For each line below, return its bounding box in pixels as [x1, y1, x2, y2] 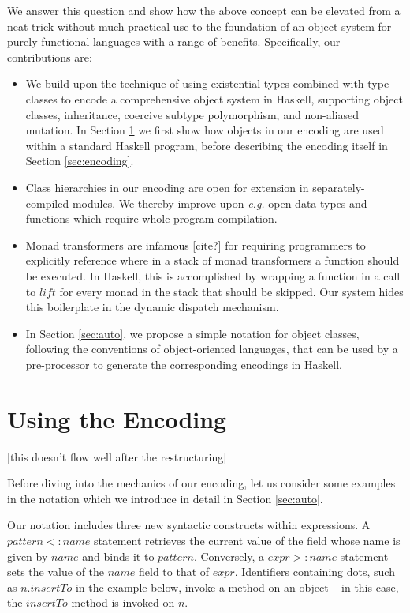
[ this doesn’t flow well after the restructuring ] [7, 448, 227, 464]
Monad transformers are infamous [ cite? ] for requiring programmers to [25, 236, 366, 253]
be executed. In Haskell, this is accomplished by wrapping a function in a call [25, 267, 401, 284]
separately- [312, 179, 365, 195]
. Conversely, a [193, 547, 265, 564]
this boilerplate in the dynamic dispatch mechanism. [25, 299, 279, 315]
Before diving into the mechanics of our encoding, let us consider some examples [7, 475, 396, 491]
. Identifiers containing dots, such [234, 563, 395, 580]
